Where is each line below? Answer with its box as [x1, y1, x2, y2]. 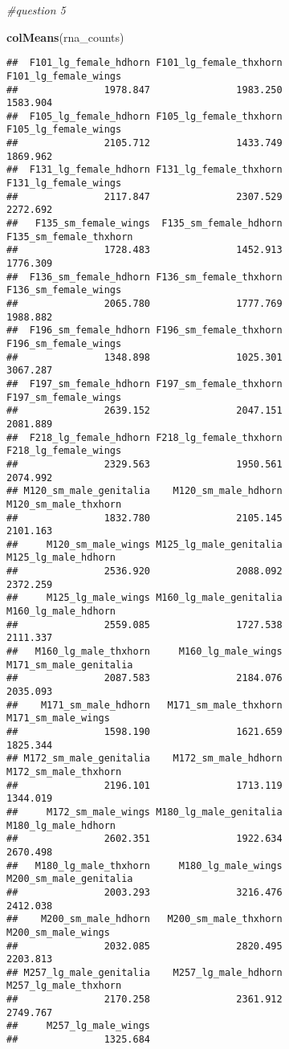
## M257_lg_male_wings [6, 1020, 150, 1032]
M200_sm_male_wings [6, 926, 110, 938]
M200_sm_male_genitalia [6, 873, 133, 885]
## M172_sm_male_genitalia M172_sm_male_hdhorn [6, 753, 283, 765]
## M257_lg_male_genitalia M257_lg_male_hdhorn [6, 966, 283, 978]
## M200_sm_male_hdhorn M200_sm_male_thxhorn [6, 913, 283, 925]
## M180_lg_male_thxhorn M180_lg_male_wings [6, 859, 283, 871]
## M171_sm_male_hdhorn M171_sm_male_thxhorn [6, 699, 283, 711]
